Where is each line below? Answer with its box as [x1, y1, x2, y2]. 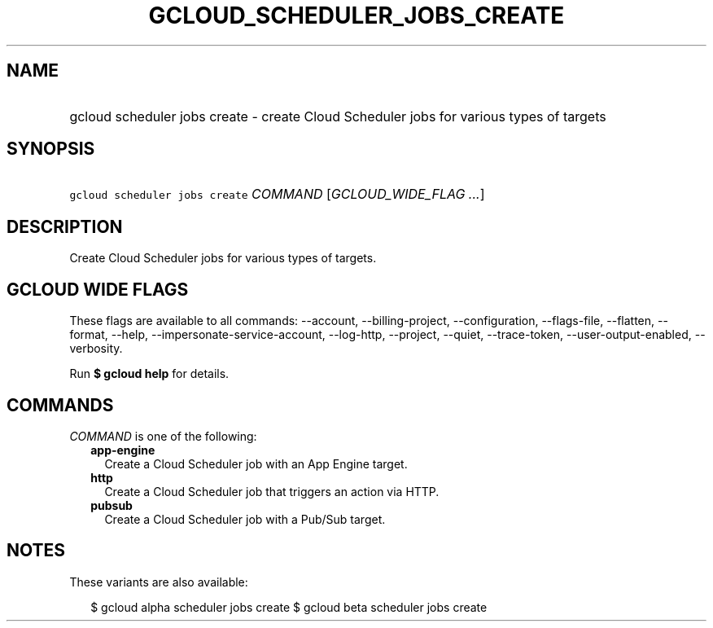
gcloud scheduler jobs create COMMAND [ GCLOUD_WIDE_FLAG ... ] [69, 186, 485, 203]
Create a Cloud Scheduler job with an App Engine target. [104, 456, 408, 471]
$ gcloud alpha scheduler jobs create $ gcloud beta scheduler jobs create [90, 599, 488, 614]
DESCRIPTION [7, 216, 123, 237]
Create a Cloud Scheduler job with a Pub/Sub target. [104, 512, 386, 526]
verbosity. [69, 341, 123, 356]
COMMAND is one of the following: [69, 428, 257, 443]
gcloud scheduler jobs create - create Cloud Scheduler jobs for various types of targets [69, 108, 606, 125]
